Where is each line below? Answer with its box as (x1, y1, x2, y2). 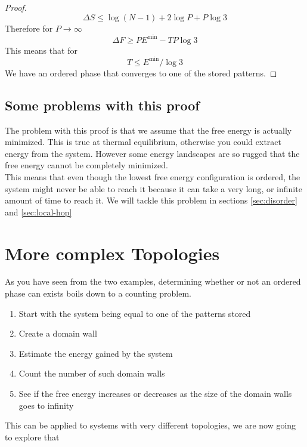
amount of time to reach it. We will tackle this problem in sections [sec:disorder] (5, 194, 297, 206)
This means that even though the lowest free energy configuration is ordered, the (5, 170, 300, 183)
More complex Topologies (5, 241, 220, 265)
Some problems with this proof (5, 95, 200, 114)
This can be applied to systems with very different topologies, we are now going (5, 419, 296, 431)
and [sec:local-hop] (5, 205, 72, 218)
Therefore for (5, 21, 53, 34)
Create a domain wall (18, 327, 97, 340)
